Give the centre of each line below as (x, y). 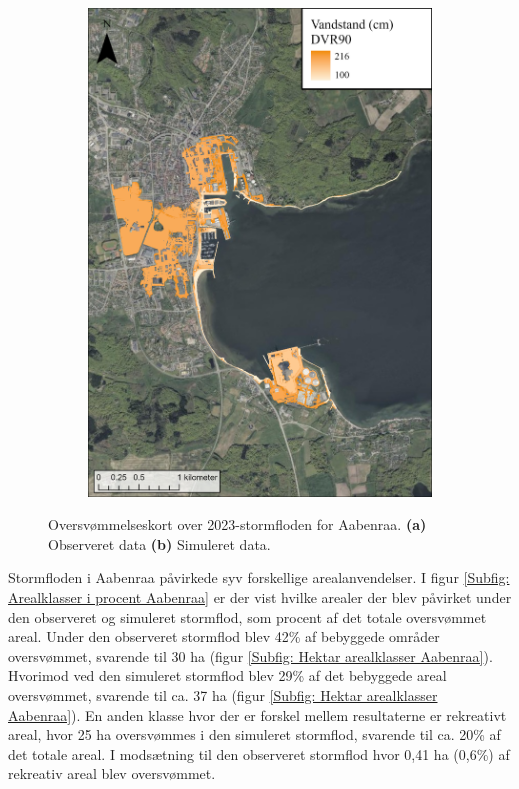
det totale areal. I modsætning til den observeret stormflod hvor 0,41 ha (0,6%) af (259, 753)
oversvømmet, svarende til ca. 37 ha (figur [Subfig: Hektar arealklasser (223, 694)
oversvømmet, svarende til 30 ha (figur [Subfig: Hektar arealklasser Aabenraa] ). (250, 655)
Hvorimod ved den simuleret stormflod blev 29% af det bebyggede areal (227, 675)
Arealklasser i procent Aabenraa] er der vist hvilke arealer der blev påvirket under (260, 596)
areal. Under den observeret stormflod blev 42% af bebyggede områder (224, 636)
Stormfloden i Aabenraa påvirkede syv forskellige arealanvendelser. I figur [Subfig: (259, 577)
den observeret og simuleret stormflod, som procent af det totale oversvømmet (247, 616)
